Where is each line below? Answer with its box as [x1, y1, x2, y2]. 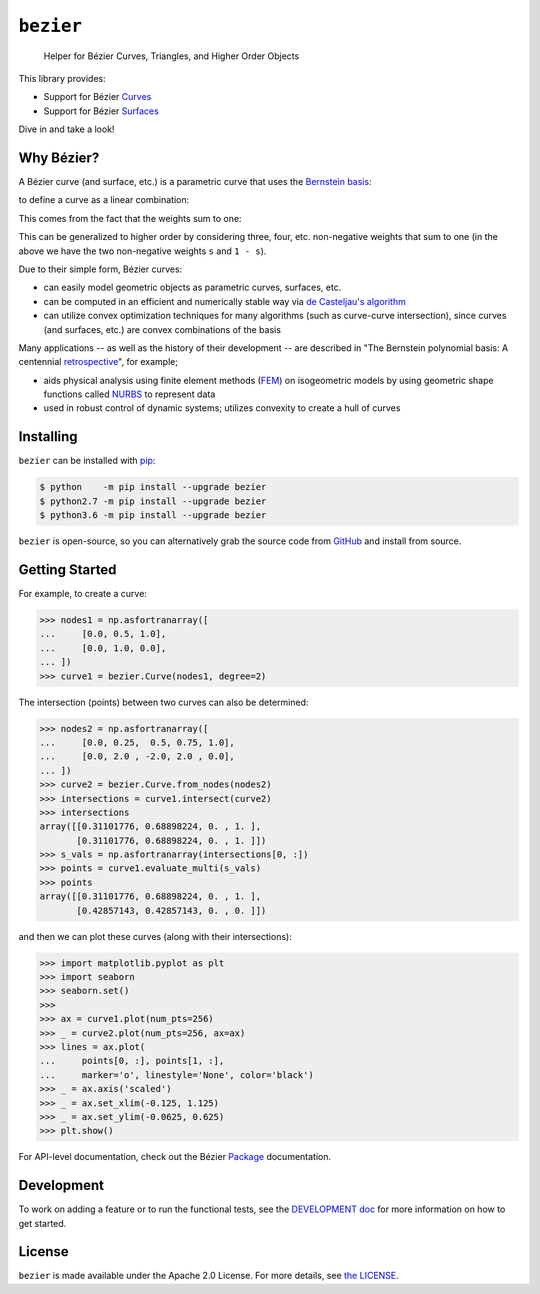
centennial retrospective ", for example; [18, 356, 179, 368]
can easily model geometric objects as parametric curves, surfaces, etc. [43, 281, 342, 294]
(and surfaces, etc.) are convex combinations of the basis [43, 323, 282, 335]
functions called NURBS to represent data [43, 388, 216, 400]
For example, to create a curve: [18, 588, 147, 600]
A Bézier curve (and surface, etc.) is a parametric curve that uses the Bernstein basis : [18, 176, 372, 188]
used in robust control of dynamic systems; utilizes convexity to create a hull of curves [43, 402, 401, 414]
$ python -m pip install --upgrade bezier [39, 481, 267, 493]
